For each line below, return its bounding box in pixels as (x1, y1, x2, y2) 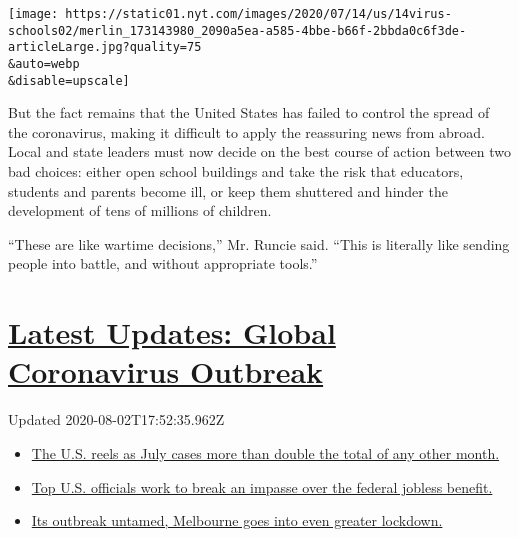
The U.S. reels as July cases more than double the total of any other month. (31, 442, 500, 463)
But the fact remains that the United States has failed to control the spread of (8, 102, 490, 123)
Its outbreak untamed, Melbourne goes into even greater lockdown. (31, 510, 443, 531)
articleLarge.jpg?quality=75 (8, 40, 202, 55)
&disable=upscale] (8, 73, 130, 88)
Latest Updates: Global (8, 312, 336, 353)
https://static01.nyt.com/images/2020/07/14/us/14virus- (65, 7, 452, 21)
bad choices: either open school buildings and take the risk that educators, (8, 161, 464, 182)
